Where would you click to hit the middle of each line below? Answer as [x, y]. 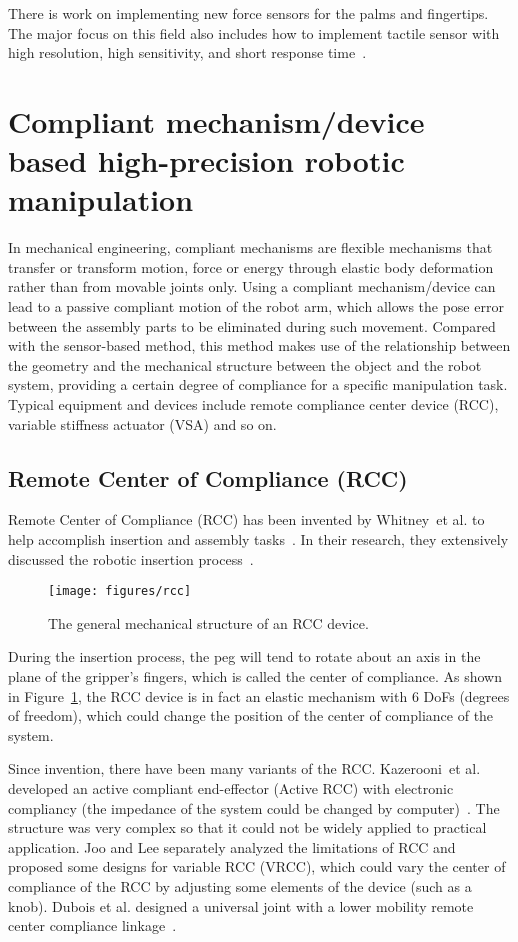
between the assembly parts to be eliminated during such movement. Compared [252, 325]
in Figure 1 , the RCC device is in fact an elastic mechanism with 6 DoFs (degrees [259, 695]
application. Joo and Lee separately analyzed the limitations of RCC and [232, 846]
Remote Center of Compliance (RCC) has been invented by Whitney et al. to [246, 519]
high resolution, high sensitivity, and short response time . [187, 52]
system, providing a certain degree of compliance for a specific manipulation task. [258, 384]
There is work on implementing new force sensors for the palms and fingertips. [248, 13]
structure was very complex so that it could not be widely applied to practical [247, 827]
